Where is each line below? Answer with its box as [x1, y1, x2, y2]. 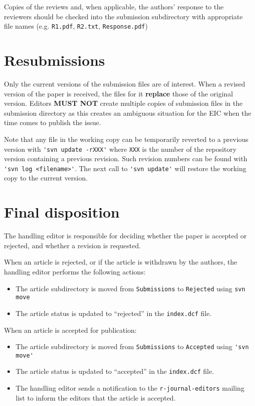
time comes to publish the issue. [4, 117, 101, 128]
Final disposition [4, 202, 120, 222]
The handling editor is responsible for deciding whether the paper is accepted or [4, 230, 247, 241]
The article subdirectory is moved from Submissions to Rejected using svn [15, 283, 246, 293]
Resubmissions [4, 50, 105, 70]
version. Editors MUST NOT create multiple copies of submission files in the [4, 98, 243, 108]
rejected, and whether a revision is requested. [4, 240, 141, 250]
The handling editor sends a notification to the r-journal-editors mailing [15, 383, 245, 393]
